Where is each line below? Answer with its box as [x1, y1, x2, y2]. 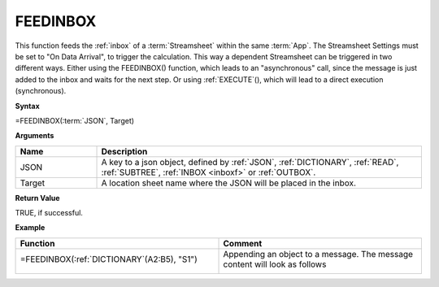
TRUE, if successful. [15, 208, 83, 218]
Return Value [15, 193, 60, 202]
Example [15, 223, 46, 233]
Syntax [15, 101, 40, 111]
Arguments [15, 131, 54, 141]
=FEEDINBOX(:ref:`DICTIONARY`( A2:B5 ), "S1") [20, 253, 198, 264]
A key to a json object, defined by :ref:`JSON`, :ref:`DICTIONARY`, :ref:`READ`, [101, 156, 399, 167]
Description [101, 146, 148, 157]
